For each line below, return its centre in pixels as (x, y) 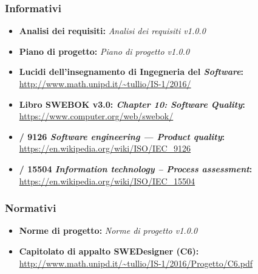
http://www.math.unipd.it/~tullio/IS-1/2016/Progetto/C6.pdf (136, 263)
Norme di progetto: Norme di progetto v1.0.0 (108, 230)
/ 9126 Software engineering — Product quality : (122, 136)
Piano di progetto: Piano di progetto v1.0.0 (104, 51)
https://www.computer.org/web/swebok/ (96, 116)
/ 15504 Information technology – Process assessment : (136, 168)
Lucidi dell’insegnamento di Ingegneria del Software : (131, 72)
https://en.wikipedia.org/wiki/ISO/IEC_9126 (105, 148)
